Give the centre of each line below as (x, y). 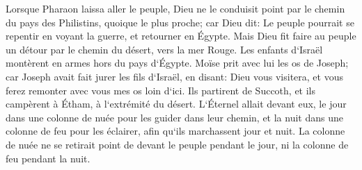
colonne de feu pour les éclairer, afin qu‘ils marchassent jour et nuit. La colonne (175, 131)
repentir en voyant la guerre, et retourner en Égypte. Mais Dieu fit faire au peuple (181, 36)
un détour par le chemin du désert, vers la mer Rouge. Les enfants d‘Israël (164, 49)
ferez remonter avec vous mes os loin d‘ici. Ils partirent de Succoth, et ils (161, 90)
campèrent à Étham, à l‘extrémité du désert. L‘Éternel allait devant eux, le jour (176, 104)
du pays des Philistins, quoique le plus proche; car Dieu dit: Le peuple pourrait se (180, 22)
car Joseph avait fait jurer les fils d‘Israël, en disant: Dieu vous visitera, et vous (174, 76)
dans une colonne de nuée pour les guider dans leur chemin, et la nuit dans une (174, 117)
